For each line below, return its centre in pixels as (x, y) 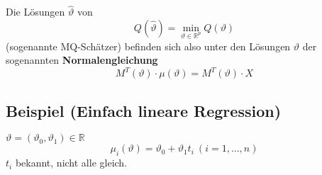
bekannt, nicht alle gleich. (71, 163)
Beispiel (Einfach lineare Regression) (144, 110)
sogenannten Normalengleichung (82, 60)
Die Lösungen (35, 12)
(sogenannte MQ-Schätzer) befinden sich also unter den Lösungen (148, 46)
